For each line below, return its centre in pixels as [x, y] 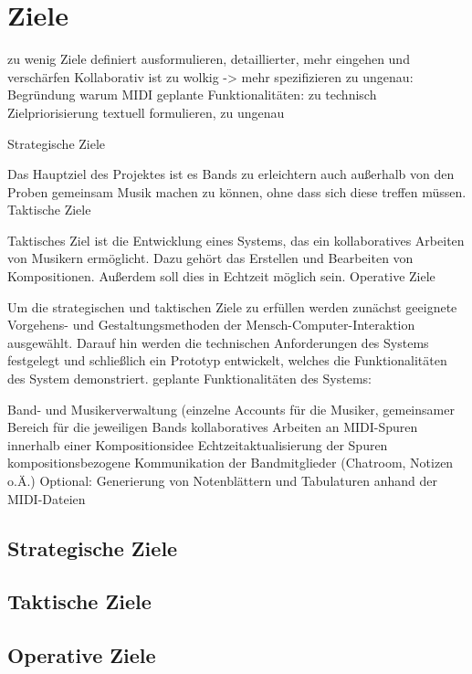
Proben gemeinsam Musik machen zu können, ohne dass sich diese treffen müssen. [237, 191]
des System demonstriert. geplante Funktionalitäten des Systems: [189, 379]
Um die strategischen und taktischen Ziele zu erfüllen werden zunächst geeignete [232, 306]
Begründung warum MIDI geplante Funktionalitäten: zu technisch [192, 95]
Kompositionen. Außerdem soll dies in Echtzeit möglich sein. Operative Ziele [221, 276]
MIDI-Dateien [47, 498]
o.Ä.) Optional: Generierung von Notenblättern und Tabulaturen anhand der [222, 480]
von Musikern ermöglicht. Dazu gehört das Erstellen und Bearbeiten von [210, 258]
